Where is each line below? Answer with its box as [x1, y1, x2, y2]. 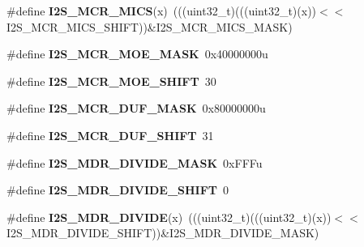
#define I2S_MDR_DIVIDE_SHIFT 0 [6, 181, 229, 198]
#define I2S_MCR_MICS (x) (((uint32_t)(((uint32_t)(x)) [6, 2, 317, 19]
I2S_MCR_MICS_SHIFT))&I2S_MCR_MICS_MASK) [6, 18, 293, 35]
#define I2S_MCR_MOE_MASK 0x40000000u [6, 45, 268, 62]
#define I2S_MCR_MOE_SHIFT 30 [6, 72, 216, 89]
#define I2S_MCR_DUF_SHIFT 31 [6, 126, 214, 143]
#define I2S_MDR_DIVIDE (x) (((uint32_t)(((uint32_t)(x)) [6, 208, 332, 225]
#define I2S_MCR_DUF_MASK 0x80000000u [6, 100, 266, 117]
